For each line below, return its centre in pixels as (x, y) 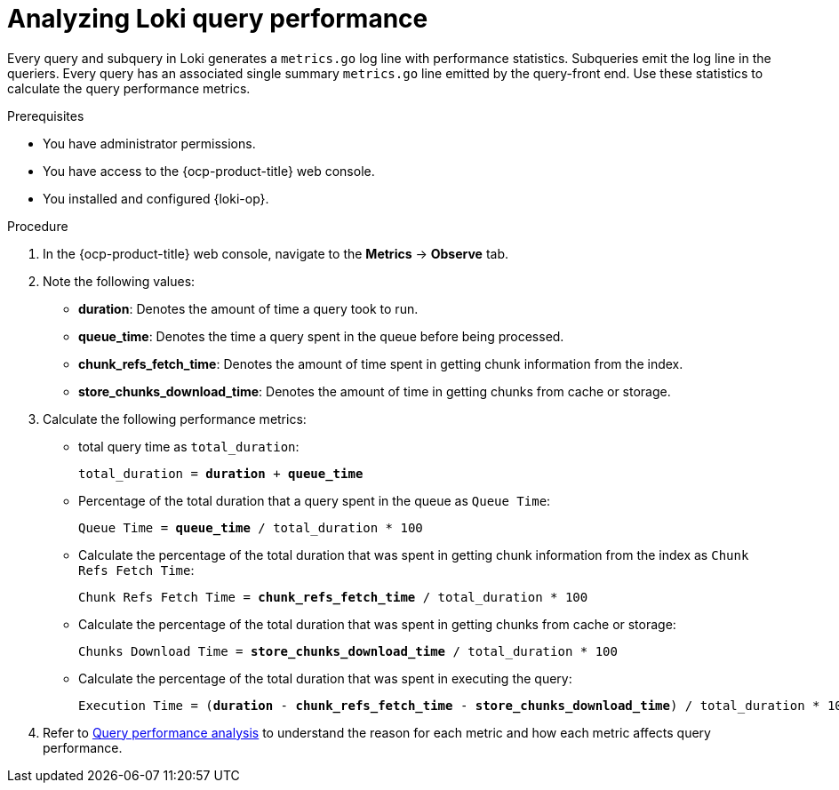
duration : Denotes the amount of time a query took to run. (248, 308)
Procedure (38, 226)
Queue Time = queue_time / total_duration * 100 (251, 527)
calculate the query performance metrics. (129, 88)
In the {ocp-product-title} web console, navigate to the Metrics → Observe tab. (276, 253)
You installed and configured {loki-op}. (156, 198)
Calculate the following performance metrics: (175, 419)
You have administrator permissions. (149, 143)
